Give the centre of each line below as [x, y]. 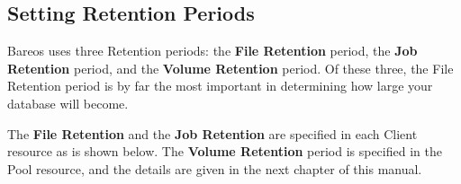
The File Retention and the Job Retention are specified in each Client [212, 133]
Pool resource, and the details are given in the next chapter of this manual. [215, 168]
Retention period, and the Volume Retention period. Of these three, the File [230, 68]
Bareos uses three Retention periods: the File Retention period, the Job [212, 51]
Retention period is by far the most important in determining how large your [220, 86]
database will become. [68, 103]
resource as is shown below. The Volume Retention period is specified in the [225, 151]
